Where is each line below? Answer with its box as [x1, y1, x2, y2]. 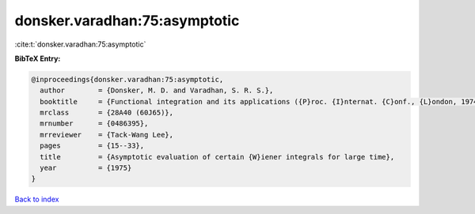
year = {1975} [40, 163, 132, 173]
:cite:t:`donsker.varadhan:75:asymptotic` [14, 39, 146, 49]
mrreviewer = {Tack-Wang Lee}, [40, 130, 174, 139]
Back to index [14, 194, 59, 205]
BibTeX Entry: [14, 54, 61, 63]
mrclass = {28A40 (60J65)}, [40, 108, 174, 118]
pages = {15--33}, [40, 141, 145, 150]
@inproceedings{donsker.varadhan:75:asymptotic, [31, 75, 224, 84]
